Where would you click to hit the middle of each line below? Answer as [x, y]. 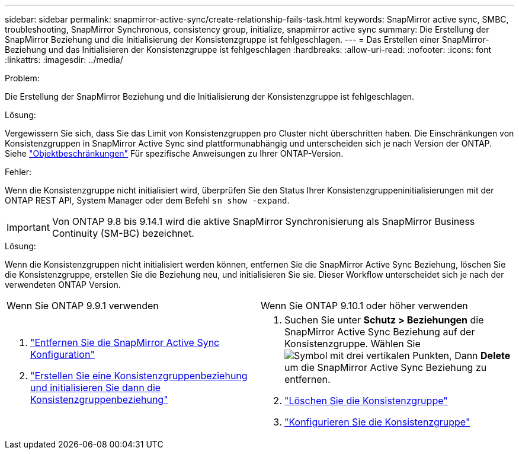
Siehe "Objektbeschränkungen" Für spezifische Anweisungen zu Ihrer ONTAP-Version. [174, 153]
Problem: [22, 78]
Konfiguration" [63, 354]
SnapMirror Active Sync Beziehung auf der [380, 332]
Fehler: [18, 172]
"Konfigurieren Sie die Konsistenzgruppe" [377, 422]
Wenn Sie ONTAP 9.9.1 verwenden [83, 306]
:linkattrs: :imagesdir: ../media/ [64, 60]
